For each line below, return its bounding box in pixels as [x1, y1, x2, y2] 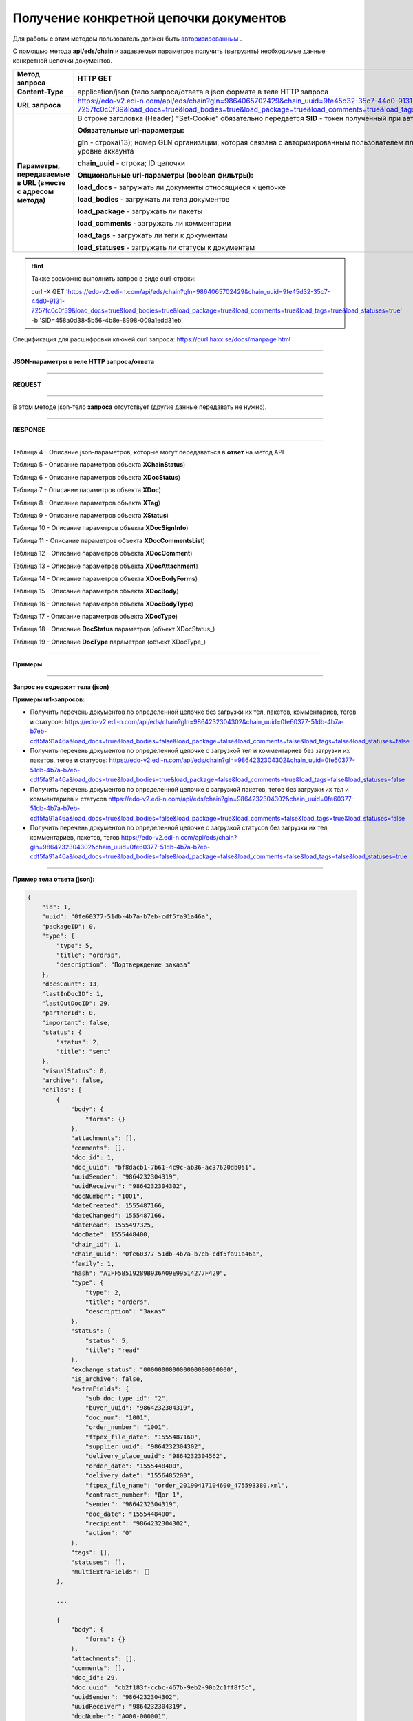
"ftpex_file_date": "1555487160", [85, 1433, 202, 1441]
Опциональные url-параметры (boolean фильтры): [77, 170, 254, 180]
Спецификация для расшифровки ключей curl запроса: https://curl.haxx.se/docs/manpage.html [12, 335, 291, 344]
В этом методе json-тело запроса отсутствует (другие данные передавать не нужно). [12, 403, 267, 411]
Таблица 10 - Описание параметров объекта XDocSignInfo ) [12, 524, 189, 532]
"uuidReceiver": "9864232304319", [70, 1702, 187, 1711]
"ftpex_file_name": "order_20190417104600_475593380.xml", [85, 1481, 289, 1489]
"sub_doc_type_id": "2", [85, 1394, 169, 1402]
